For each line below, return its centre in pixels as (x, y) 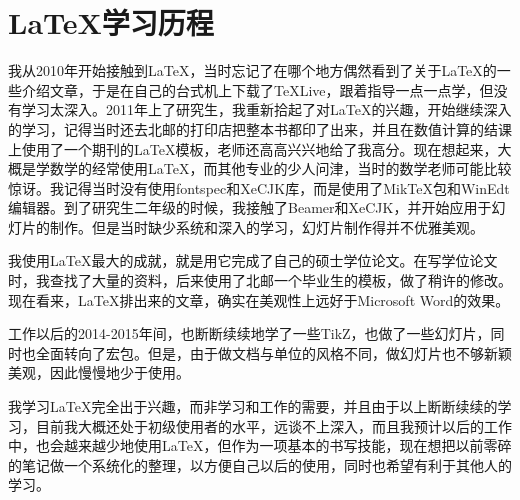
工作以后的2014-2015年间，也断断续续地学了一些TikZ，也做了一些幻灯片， (249, 333)
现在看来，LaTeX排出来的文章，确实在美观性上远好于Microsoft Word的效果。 (259, 299)
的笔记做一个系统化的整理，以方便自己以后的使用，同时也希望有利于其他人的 (260, 464)
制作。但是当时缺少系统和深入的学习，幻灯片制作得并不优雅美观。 (266, 226)
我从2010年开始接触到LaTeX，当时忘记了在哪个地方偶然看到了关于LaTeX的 (252, 70)
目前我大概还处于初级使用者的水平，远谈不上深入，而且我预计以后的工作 (273, 425)
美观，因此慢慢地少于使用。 (99, 372)
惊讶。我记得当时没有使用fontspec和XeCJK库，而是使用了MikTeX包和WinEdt (259, 187)
